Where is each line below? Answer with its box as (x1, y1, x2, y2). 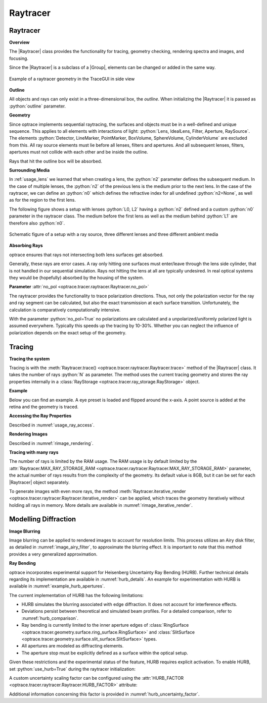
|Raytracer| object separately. (9, 479, 70, 485)
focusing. (9, 55, 29, 61)
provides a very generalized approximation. (9, 551, 98, 557)
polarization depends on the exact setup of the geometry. (9, 329, 127, 335)
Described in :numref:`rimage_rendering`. (9, 440, 94, 446)
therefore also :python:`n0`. (9, 220, 65, 226)
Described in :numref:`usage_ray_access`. (9, 422, 95, 428)
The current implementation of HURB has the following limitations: (9, 592, 144, 598)
